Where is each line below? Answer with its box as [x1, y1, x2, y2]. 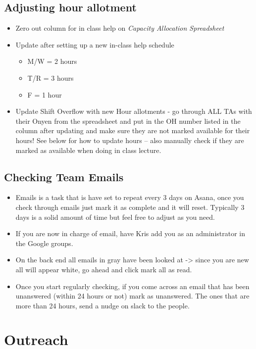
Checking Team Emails [4, 169, 124, 184]
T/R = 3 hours [27, 72, 74, 83]
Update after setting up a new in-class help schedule [15, 39, 174, 50]
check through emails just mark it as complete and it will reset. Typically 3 [15, 201, 245, 212]
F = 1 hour [27, 89, 62, 100]
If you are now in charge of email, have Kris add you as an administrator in [15, 228, 245, 239]
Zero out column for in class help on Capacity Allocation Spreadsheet [15, 23, 224, 33]
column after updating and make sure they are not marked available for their [15, 125, 250, 136]
